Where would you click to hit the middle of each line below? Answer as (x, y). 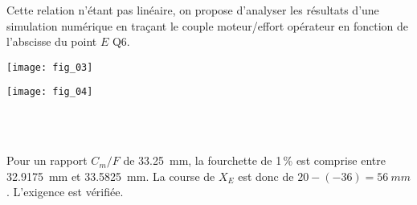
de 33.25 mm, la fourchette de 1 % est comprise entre (254, 160)
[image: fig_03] (50, 67)
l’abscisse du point (52, 41)
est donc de (266, 176)
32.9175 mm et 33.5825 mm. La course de (111, 176)
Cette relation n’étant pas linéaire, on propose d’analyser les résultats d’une (193, 10)
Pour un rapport (47, 160)
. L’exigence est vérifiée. (65, 192)
